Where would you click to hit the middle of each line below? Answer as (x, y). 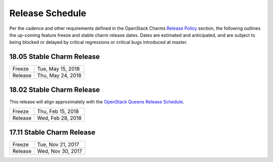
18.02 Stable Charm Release (55, 90)
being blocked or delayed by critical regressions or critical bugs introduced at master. (98, 42)
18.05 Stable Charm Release (55, 57)
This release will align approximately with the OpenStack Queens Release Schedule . (97, 101)
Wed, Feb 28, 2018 (59, 118)
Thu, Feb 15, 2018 (58, 112)
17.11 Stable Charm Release (52, 132)
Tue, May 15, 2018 (59, 69)
